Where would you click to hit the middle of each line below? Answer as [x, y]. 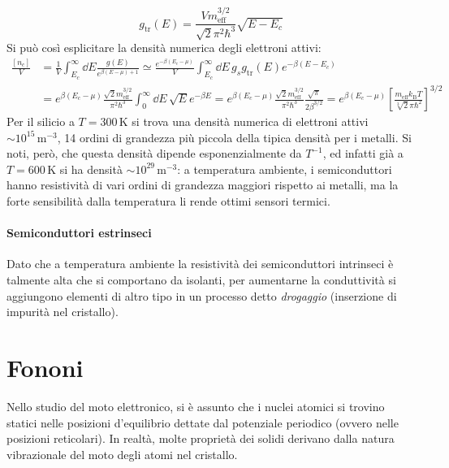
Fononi [45, 367]
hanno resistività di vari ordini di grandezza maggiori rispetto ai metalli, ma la [203, 185]
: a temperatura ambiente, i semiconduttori [285, 169]
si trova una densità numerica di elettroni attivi [250, 121]
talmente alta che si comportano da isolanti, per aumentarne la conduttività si [201, 279]
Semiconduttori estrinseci [79, 233]
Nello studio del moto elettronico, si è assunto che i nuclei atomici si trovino [196, 406]
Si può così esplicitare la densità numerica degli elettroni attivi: [164, 48]
